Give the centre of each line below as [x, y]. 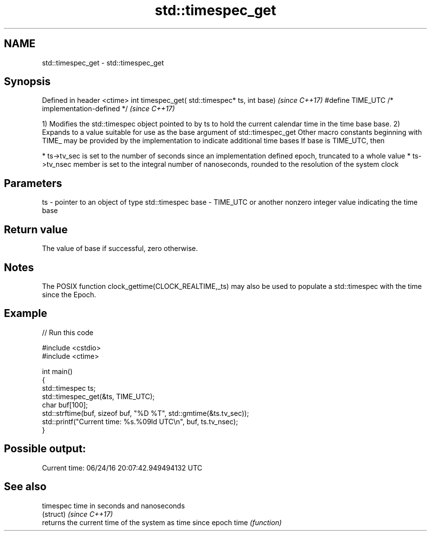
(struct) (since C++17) [77, 514]
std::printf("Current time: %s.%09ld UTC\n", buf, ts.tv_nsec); [140, 421]
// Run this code [68, 332]
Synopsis [27, 82]
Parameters [33, 183]
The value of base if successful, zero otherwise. [120, 249]
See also [25, 487]
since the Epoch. [69, 294]
